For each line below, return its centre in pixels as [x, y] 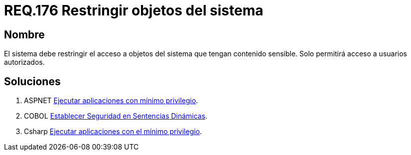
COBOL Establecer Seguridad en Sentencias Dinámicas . [116, 116]
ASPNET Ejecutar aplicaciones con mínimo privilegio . [111, 101]
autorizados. [24, 62]
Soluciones [32, 81]
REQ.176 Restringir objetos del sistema [134, 10]
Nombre [24, 34]
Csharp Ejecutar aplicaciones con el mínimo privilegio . [113, 132]
